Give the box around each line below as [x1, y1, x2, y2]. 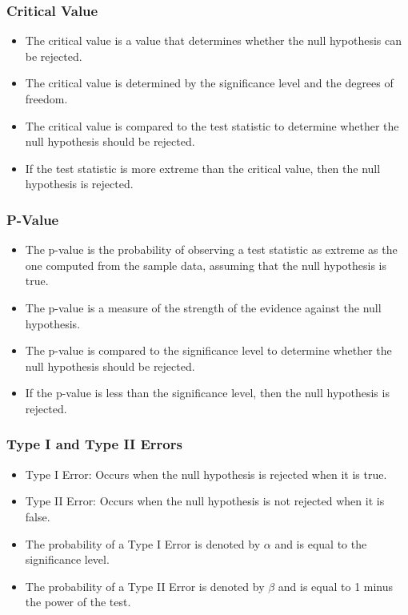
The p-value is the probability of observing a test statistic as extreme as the [25, 241, 398, 258]
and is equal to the [274, 535, 367, 552]
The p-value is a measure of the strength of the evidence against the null [25, 299, 382, 316]
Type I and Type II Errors [6, 434, 182, 454]
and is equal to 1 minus [278, 577, 394, 594]
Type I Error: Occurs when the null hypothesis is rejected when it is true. [25, 465, 387, 482]
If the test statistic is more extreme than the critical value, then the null [25, 159, 381, 176]
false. [25, 508, 50, 525]
